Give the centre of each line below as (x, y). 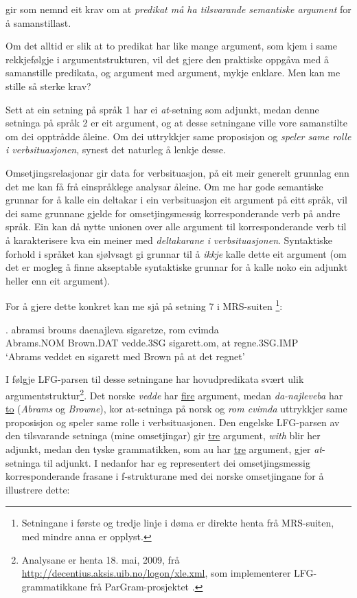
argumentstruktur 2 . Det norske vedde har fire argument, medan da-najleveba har (174, 394)
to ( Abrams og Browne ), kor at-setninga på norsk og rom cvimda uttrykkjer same (176, 409)
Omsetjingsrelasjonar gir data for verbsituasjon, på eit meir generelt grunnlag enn (177, 172)
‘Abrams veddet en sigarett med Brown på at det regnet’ (125, 356)
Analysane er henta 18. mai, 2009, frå (101, 559)
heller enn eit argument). (58, 280)
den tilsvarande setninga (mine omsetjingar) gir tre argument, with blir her (163, 435)
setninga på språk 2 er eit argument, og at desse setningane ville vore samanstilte (177, 123)
